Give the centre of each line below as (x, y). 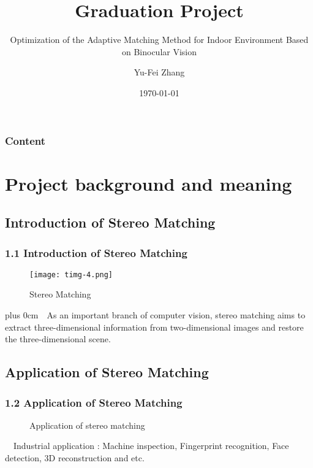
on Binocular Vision (159, 51)
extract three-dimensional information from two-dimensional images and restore (154, 327)
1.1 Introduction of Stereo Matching (96, 252)
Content (25, 140)
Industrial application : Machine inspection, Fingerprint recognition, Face (151, 446)
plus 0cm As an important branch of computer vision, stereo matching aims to (155, 315)
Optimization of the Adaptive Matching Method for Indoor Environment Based (159, 40)
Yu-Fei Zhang (159, 72)
